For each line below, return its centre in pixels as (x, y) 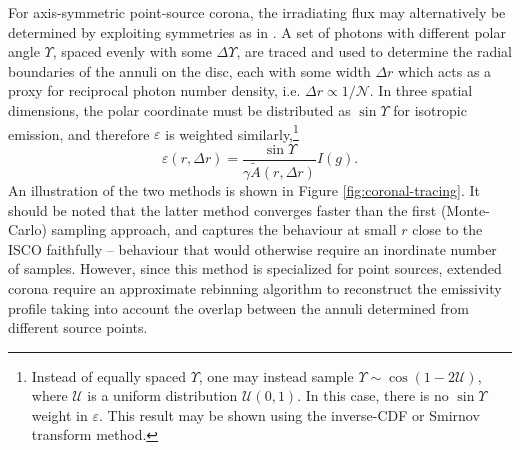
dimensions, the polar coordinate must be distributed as (179, 109)
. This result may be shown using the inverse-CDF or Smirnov (289, 414)
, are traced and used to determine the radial (374, 51)
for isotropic (430, 109)
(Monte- (465, 209)
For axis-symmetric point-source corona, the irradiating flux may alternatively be (257, 12)
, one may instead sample (276, 375)
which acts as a (445, 70)
